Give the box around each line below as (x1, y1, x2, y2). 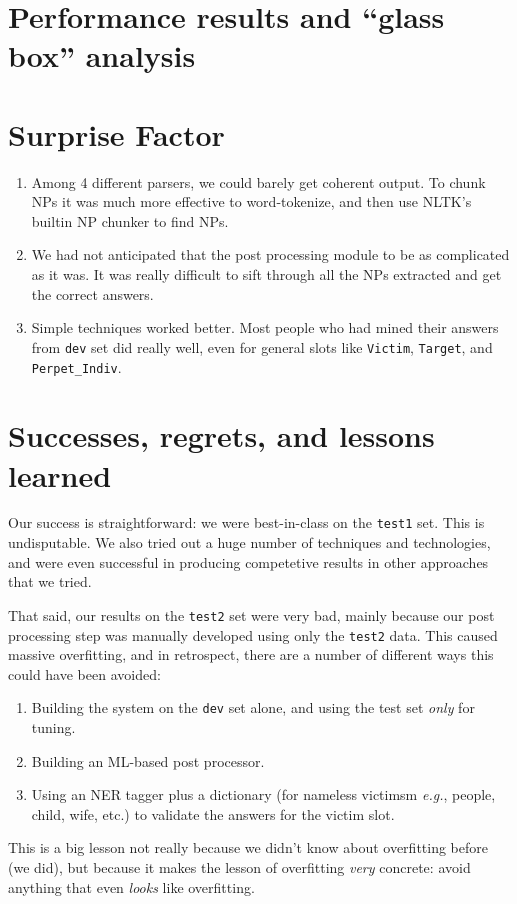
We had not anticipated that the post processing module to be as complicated (31, 244, 510, 265)
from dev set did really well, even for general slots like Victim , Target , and (31, 336, 493, 357)
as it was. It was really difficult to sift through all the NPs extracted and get (31, 264, 502, 285)
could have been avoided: (8, 663, 161, 684)
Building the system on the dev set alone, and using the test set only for (31, 697, 475, 718)
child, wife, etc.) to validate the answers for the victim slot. (31, 803, 395, 824)
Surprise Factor (8, 113, 225, 154)
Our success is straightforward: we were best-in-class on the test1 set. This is (8, 512, 485, 533)
